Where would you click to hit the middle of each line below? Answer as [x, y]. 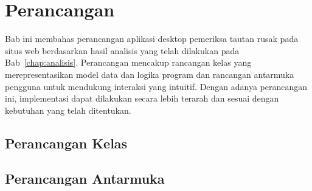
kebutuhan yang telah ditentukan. [68, 110]
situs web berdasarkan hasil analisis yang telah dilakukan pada [122, 50]
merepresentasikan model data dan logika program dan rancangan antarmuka [150, 74]
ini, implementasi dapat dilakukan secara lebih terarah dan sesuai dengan [142, 98]
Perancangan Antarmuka [85, 179]
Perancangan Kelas [66, 143]
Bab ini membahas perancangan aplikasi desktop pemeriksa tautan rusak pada [152, 39]
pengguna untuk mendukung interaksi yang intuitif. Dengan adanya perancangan [156, 86]
